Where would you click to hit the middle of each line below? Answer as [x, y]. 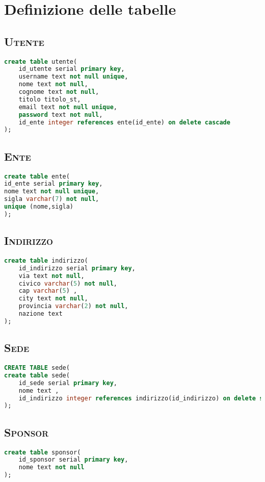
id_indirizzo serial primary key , [77, 268]
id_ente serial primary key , [54, 184]
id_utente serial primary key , [72, 69]
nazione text [41, 314]
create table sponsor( [43, 452]
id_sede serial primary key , [68, 383]
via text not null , [51, 276]
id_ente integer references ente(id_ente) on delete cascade [124, 122]
